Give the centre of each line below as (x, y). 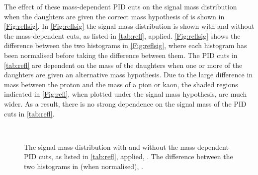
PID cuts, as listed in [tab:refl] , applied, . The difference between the (129, 156)
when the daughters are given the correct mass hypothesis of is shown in (114, 16)
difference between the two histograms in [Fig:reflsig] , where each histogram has (126, 45)
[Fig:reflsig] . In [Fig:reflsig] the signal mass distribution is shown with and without (129, 26)
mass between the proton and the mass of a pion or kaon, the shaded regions (121, 84)
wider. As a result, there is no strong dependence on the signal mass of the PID (125, 103)
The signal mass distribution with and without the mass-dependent (126, 146)
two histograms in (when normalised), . (84, 166)
